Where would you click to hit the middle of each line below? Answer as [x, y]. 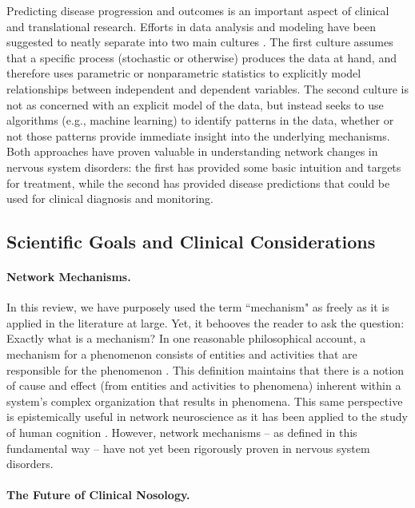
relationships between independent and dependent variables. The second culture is [207, 88]
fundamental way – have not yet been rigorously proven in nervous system [188, 448]
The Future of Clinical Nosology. [98, 495]
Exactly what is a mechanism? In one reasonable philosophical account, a [186, 338]
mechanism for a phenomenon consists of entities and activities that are [182, 354]
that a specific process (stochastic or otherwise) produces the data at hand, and [202, 57]
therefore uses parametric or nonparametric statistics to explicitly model [184, 73]
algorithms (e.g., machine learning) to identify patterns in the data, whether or [200, 120]
